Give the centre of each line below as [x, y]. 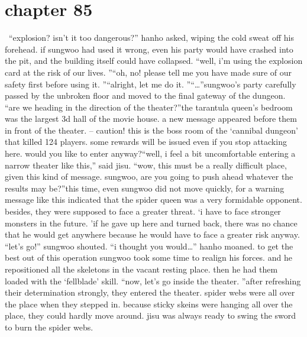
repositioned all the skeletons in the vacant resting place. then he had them [141, 269]
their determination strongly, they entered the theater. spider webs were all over [150, 292]
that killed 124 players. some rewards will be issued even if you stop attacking [146, 142]
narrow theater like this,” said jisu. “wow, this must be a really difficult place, [146, 165]
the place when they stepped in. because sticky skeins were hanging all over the [149, 304]
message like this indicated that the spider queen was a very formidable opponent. [153, 200]
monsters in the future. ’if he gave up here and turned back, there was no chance [151, 223]
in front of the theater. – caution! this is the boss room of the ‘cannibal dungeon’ [151, 130]
